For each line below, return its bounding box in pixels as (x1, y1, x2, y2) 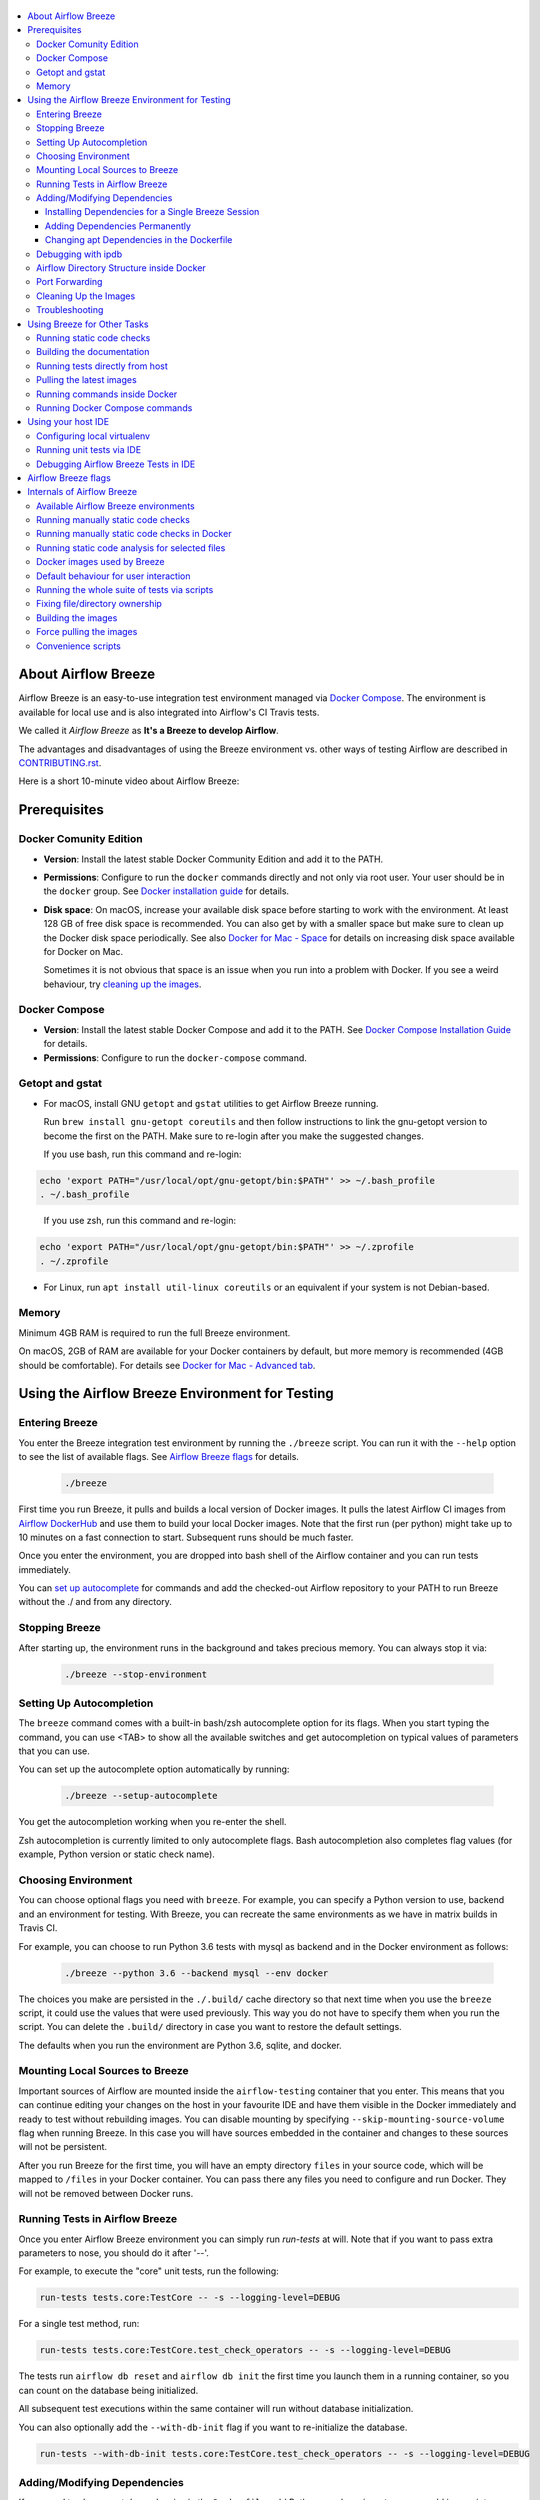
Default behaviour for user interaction (36, 570, 191, 582)
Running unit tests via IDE (36, 444, 142, 456)
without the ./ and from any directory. (18, 1596, 172, 1608)
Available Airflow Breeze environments (36, 500, 195, 512)
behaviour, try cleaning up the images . (43, 978, 202, 990)
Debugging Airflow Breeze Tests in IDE (36, 458, 196, 470)
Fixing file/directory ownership (36, 598, 162, 610)
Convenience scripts (36, 640, 122, 652)
